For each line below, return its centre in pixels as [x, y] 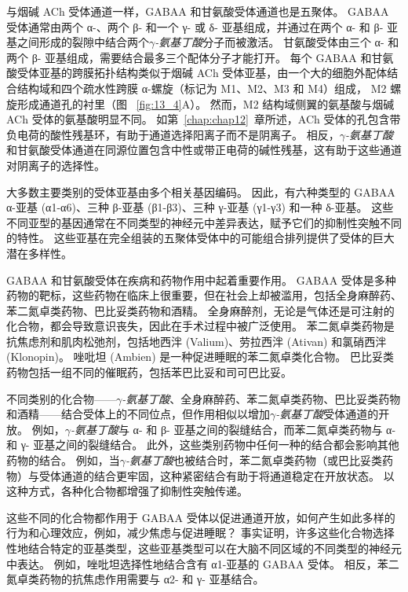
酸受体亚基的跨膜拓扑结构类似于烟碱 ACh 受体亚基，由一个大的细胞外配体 [197, 73]
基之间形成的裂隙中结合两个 [78, 42]
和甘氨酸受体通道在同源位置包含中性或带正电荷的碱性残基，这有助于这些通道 [204, 150]
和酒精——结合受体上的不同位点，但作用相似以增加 [138, 414]
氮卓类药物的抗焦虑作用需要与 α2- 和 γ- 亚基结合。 [135, 579]
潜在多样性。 [39, 253]
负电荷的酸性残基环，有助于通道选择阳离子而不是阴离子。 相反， [173, 134]
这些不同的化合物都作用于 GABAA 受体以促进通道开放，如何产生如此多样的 [201, 517]
